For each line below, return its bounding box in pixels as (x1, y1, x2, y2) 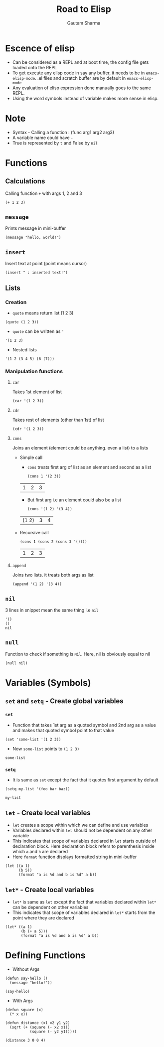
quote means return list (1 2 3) (12, 310, 74, 316)
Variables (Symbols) (5, 677, 91, 689)
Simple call (19, 454, 43, 460)
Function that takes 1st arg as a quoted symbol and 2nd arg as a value (12, 722, 156, 728)
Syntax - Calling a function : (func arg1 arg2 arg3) (12, 129, 115, 135)
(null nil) (5, 660, 28, 666)
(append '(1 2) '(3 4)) (12, 582, 62, 587)
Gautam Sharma (67, 20, 101, 26)
